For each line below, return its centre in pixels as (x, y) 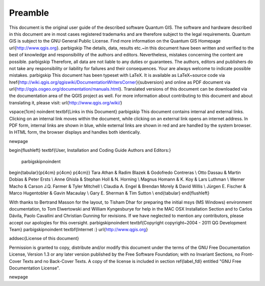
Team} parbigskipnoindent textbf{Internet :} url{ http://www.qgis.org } (79, 230)
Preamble (29, 13)
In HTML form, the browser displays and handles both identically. (75, 132)
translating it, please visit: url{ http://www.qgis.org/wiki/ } (66, 102)
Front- (247, 254)
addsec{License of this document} (44, 238)
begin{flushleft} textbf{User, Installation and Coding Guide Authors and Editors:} (90, 150)
